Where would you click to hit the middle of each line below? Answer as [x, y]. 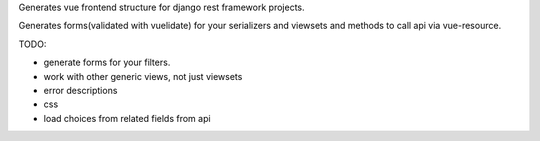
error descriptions [80, 90]
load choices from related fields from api [127, 118]
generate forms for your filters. [107, 62]
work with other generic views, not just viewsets [143, 76]
